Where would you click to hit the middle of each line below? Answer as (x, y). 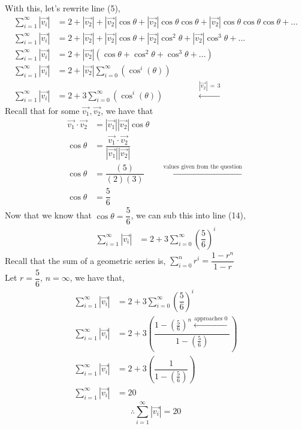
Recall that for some (42, 110)
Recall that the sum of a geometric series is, (85, 260)
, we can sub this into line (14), (188, 215)
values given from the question (203, 166)
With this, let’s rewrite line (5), (63, 8)
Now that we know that (49, 215)
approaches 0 (211, 318)
